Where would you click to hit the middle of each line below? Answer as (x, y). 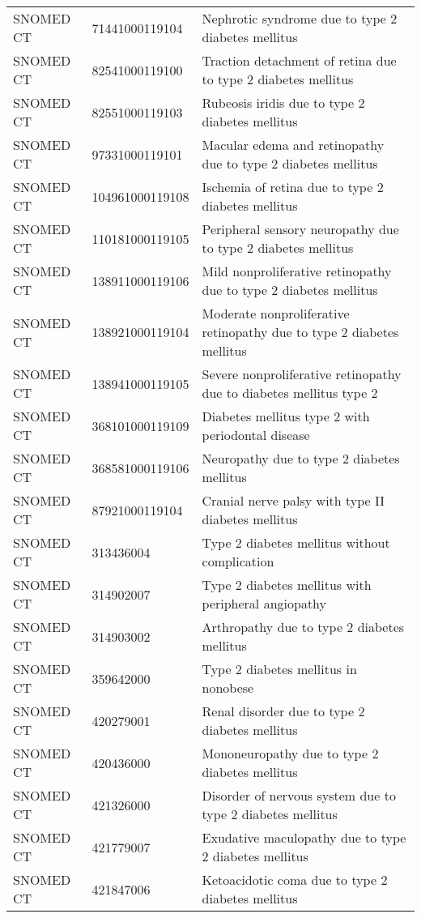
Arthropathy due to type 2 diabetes (303, 627)
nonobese (228, 687)
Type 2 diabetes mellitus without (296, 542)
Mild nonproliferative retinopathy (297, 271)
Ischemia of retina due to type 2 (293, 187)
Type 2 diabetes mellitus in (279, 669)
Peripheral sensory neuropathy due (300, 229)
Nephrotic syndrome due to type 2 (300, 18)
